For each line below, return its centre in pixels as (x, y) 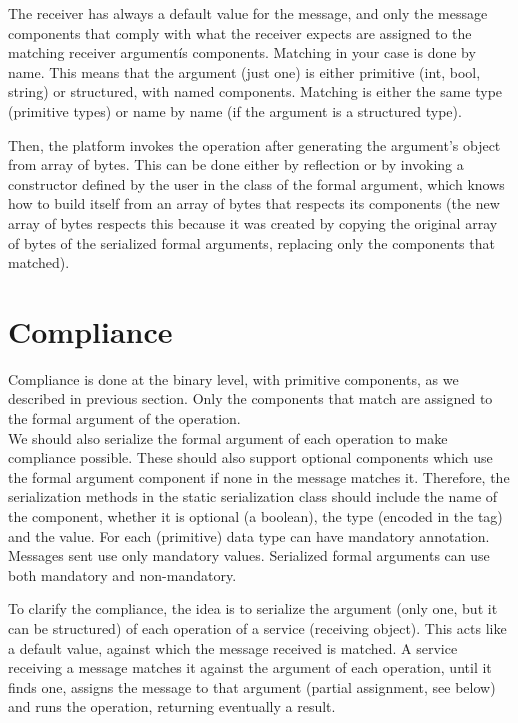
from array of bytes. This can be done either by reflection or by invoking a (236, 164)
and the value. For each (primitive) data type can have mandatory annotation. (249, 535)
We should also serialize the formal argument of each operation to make (228, 437)
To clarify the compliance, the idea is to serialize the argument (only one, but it (253, 608)
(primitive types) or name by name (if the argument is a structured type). (235, 110)
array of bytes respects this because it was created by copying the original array (253, 222)
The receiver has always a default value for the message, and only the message (248, 13)
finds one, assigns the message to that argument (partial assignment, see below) (252, 686)
